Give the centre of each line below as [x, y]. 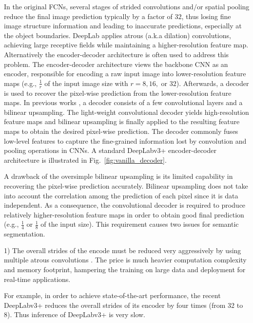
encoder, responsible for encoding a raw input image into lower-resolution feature [125, 74]
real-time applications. [37, 279]
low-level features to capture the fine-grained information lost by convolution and [125, 140]
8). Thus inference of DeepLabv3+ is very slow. [75, 314]
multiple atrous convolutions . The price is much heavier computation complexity [125, 260]
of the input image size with [86, 83]
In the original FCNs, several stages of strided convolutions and [99, 6]
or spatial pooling [223, 6]
